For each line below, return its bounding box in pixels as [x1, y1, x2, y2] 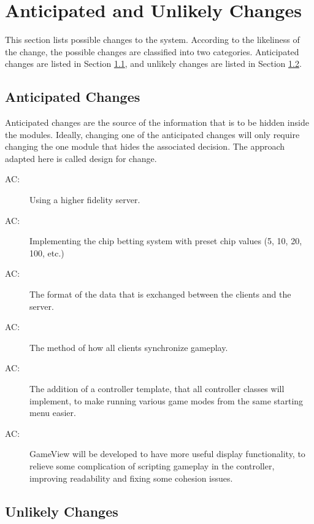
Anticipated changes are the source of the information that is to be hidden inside [5, 116, 309, 129]
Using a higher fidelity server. [29, 193, 140, 206]
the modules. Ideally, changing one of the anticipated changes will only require [5, 128, 300, 141]
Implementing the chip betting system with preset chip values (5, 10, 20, [29, 234, 302, 247]
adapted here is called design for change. [5, 152, 157, 164]
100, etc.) [29, 246, 64, 259]
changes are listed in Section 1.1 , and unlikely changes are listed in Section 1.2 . [5, 57, 302, 70]
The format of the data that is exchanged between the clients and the [29, 288, 291, 301]
